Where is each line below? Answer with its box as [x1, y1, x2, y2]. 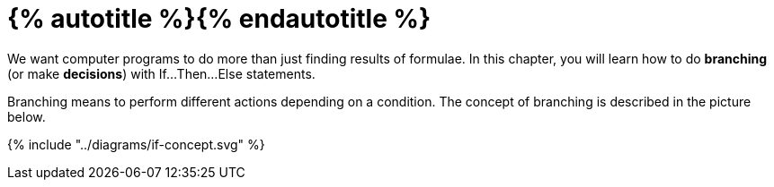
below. [7, 108, 46, 124]
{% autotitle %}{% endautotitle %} [7, 4, 431, 34]
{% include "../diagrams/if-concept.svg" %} [7, 136, 265, 152]
